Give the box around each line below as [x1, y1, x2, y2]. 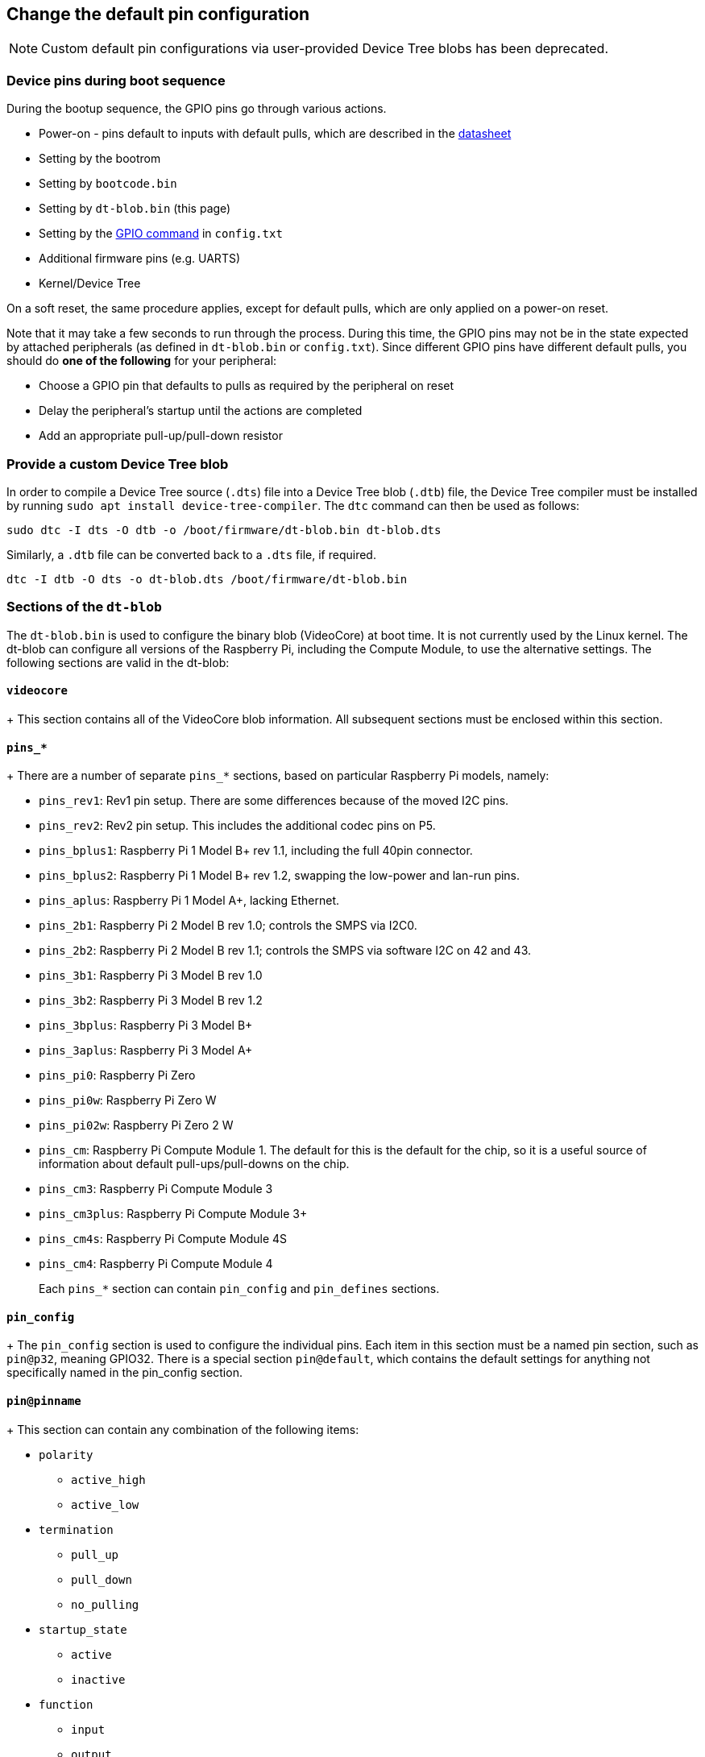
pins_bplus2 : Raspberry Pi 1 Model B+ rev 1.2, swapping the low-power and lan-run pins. [39, 868, 520, 883]
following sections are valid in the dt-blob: [6, 655, 230, 669]
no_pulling [71, 1597, 139, 1611]
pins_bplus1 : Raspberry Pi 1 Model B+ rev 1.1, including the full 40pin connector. [39, 843, 473, 858]
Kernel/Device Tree [39, 276, 141, 291]
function [39, 1697, 93, 1711]
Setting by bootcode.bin [39, 176, 177, 191]
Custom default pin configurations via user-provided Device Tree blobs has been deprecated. [41, 40, 609, 57]
